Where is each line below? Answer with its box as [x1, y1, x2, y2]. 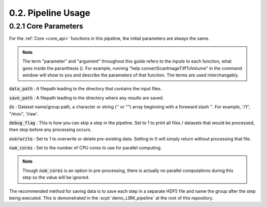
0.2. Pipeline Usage [9, 7, 91, 18]
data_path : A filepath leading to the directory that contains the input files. [9, 86, 162, 92]
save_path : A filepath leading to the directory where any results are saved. [9, 95, 164, 101]
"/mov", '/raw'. [9, 111, 39, 117]
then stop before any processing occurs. [9, 127, 92, 133]
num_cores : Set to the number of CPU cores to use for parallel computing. [9, 145, 162, 151]
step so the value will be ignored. [22, 174, 90, 180]
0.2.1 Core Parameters [9, 22, 83, 31]
